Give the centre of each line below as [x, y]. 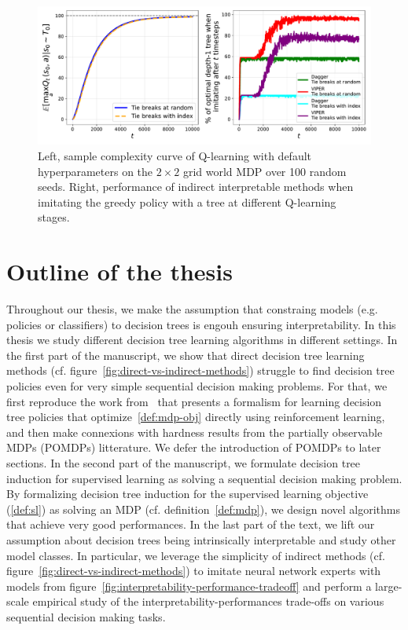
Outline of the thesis [119, 271]
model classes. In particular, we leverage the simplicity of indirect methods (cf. [196, 555]
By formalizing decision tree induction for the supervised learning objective [187, 494]
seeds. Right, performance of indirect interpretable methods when [196, 187]
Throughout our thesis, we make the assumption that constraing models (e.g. [192, 309]
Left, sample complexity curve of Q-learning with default [175, 155]
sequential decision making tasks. [86, 616]
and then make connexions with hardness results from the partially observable [195, 432]
